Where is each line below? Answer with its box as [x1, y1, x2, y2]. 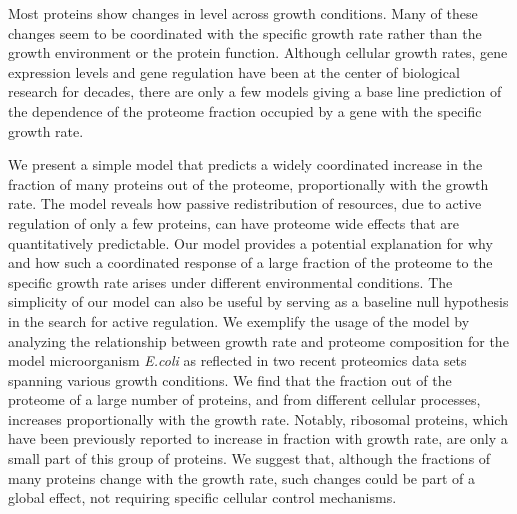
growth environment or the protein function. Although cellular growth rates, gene [8, 42, 508, 63]
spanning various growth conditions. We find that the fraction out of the [8, 369, 452, 390]
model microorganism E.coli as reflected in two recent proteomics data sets [8, 350, 467, 371]
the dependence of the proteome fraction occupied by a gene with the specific [8, 100, 482, 121]
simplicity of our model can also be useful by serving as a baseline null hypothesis [8, 291, 509, 312]
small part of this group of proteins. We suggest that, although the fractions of [8, 448, 491, 469]
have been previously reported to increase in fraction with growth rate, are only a [8, 428, 508, 449]
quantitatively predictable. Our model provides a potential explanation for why [8, 232, 493, 253]
